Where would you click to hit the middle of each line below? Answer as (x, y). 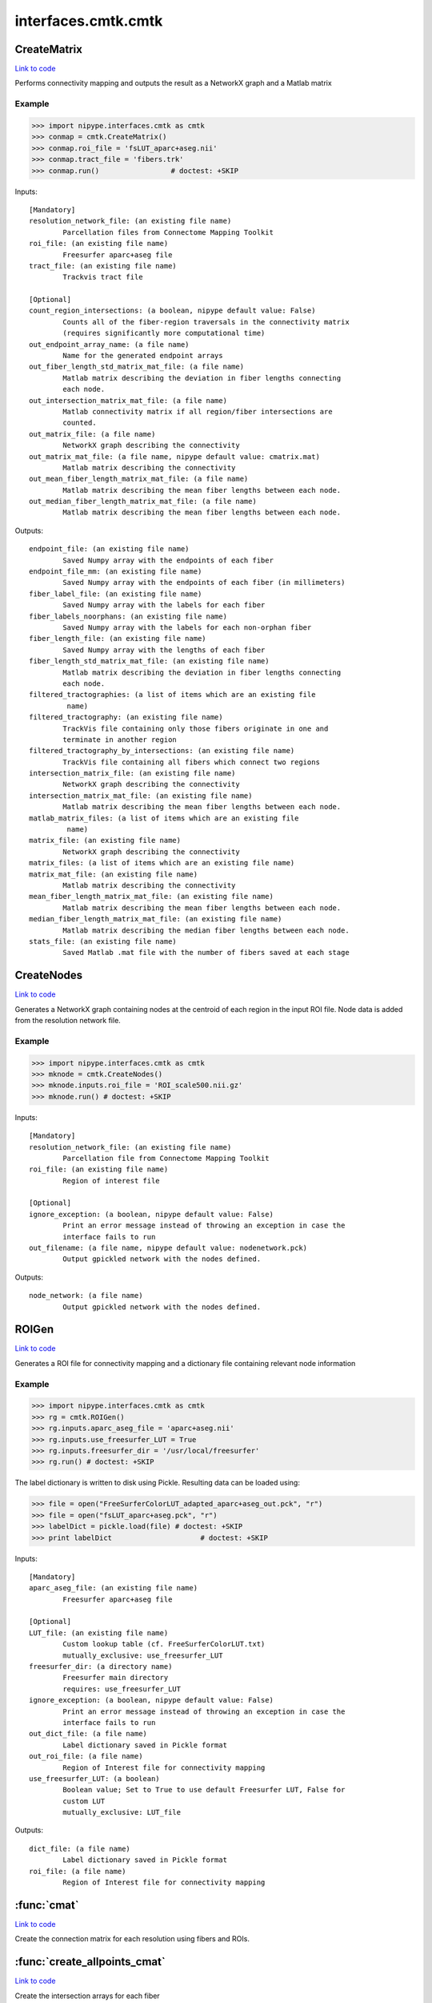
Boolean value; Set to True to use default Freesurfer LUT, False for (204, 1790)
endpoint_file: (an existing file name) (109, 549)
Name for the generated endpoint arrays (143, 356)
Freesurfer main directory (116, 1678)
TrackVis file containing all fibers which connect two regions (191, 762)
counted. (80, 423)
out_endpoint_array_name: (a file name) (109, 344)
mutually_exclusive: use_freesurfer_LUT (143, 1655)
